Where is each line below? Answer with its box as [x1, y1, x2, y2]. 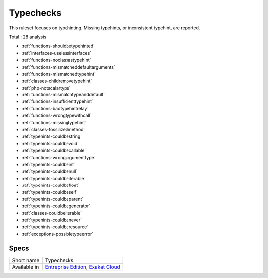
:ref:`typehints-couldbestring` [21, 133, 82, 139]
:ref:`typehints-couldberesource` [21, 224, 89, 230]
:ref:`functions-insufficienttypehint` [21, 98, 94, 104]
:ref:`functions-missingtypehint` [21, 119, 87, 125]
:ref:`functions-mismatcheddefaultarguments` [21, 64, 115, 70]
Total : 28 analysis [9, 34, 47, 40]
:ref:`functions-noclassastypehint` [21, 57, 91, 63]
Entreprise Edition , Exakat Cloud [45, 263, 120, 270]
